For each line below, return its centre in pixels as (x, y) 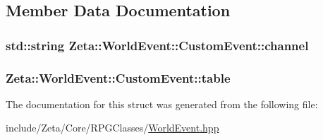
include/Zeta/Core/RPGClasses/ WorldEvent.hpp (112, 128)
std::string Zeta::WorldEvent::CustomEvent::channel (157, 45)
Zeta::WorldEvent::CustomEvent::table (118, 77)
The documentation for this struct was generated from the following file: (162, 104)
